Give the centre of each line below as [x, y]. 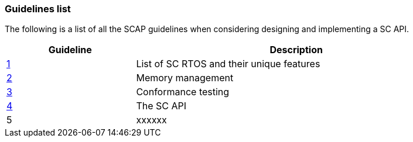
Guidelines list [38, 9]
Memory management [185, 78]
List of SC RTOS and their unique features [228, 64]
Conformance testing [183, 92]
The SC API [161, 106]
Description [296, 50]
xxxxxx [151, 120]
